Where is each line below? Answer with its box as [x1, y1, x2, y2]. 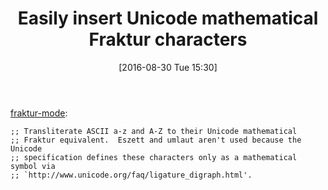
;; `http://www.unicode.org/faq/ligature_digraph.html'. [10, 170, 253, 180]
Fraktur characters [88, 28, 248, 51]
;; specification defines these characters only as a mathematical [10, 152, 298, 162]
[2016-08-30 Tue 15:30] [118, 61, 218, 73]
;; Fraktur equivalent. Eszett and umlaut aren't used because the [10, 135, 302, 145]
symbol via [10, 161, 56, 171]
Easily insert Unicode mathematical [17, 7, 319, 30]
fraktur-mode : [10, 107, 68, 119]
